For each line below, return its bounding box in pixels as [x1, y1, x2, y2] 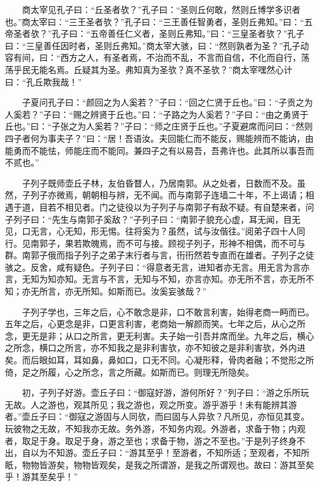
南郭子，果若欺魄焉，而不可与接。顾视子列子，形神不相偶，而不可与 [30, 236, 306, 249]
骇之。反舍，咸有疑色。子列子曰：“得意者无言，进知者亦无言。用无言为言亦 [5, 260, 310, 273]
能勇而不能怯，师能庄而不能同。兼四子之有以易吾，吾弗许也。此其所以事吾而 [5, 144, 314, 156]
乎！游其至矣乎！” [5, 470, 78, 483]
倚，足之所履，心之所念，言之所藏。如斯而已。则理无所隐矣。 [5, 365, 254, 378]
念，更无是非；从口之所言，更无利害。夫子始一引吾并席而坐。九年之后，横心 [5, 329, 314, 342]
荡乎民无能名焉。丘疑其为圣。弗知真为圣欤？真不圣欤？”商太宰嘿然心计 [5, 63, 293, 75]
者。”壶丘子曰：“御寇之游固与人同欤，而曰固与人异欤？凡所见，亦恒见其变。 [5, 410, 310, 423]
